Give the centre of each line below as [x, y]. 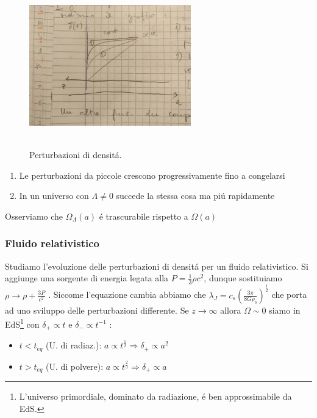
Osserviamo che [34, 216]
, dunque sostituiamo [243, 278]
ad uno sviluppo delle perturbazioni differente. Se [97, 310]
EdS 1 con [22, 323]
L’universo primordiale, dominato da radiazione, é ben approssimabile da [155, 396]
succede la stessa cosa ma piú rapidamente [195, 196]
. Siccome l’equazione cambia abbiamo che [127, 294]
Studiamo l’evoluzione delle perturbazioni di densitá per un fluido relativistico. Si [157, 266]
